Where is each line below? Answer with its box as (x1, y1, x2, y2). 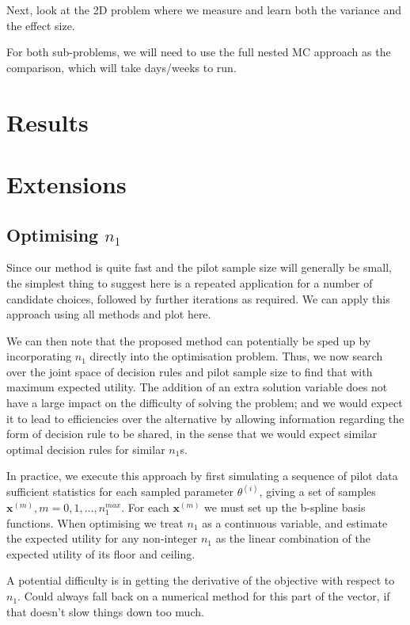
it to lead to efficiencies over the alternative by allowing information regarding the (6, 410, 404, 426)
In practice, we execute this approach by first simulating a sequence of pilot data (6, 467, 398, 484)
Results (6, 105, 89, 138)
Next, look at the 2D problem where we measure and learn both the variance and (6, 2, 401, 17)
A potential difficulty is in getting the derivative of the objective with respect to (6, 572, 395, 589)
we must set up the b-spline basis (204, 499, 366, 516)
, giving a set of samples (259, 483, 376, 500)
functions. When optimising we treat (6, 514, 184, 531)
